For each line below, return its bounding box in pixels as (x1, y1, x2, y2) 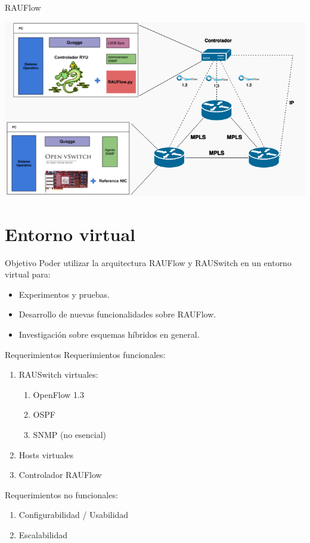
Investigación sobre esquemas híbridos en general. (18, 328, 200, 341)
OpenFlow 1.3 (33, 388, 84, 400)
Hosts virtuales (18, 448, 74, 461)
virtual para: (5, 268, 51, 280)
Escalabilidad (18, 528, 67, 541)
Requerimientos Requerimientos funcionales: (5, 348, 166, 360)
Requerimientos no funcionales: (5, 488, 118, 501)
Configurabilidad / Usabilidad (18, 508, 129, 521)
